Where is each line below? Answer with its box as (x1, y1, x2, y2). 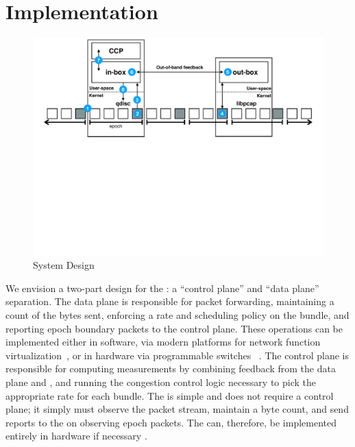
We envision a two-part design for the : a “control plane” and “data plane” (5, 280, 319, 295)
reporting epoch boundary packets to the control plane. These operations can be (5, 321, 343, 335)
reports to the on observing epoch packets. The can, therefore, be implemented (5, 415, 337, 429)
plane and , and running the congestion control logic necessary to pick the (5, 375, 317, 389)
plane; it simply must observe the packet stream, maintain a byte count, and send (5, 402, 349, 416)
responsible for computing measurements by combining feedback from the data (5, 361, 336, 376)
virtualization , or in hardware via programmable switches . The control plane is (5, 348, 350, 362)
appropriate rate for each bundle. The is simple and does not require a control (5, 388, 334, 402)
